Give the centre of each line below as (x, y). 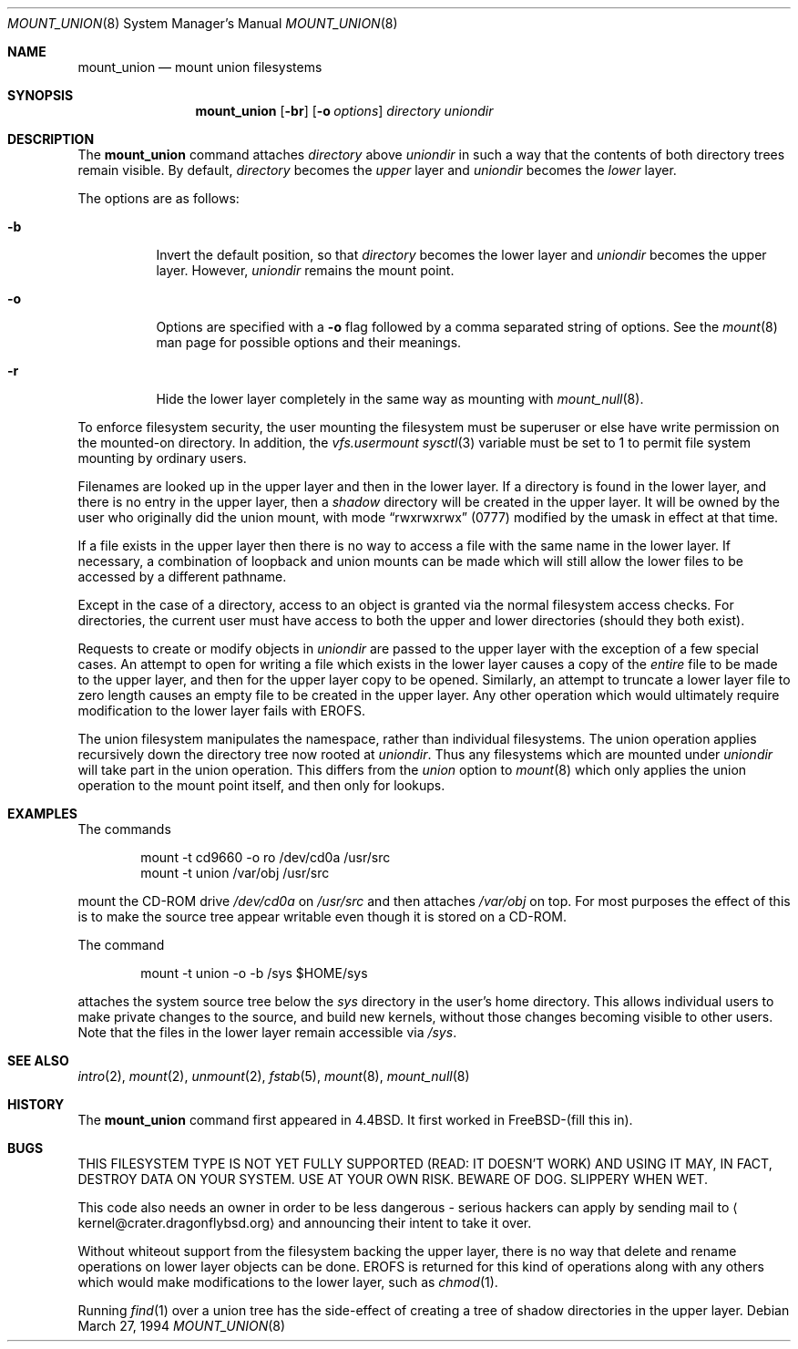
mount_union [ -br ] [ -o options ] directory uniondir (344, 111)
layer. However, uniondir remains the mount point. (305, 270)
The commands (124, 829)
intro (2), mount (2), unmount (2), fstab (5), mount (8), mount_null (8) (274, 1076)
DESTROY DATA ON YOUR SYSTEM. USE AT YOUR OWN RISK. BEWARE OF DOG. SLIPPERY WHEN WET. (393, 1179)
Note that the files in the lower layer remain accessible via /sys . (267, 1032)
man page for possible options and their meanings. (309, 342)
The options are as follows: (159, 198)
